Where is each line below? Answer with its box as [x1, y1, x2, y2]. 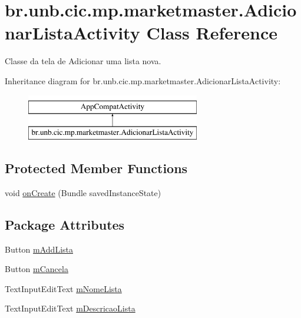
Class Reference [146, 21, 277, 45]
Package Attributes [5, 215, 125, 233]
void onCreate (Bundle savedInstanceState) [5, 186, 161, 198]
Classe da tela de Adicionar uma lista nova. [5, 55, 161, 67]
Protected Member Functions [5, 159, 188, 177]
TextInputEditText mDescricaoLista [5, 302, 135, 314]
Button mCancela [5, 263, 68, 275]
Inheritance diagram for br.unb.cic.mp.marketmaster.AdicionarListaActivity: [5, 74, 281, 87]
